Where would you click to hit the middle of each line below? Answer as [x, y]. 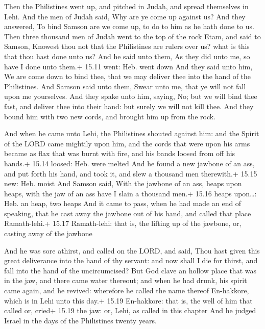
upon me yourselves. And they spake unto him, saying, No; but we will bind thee [131, 96]
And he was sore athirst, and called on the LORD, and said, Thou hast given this [132, 250]
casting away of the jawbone [48, 233]
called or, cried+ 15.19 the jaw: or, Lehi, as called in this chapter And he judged [130, 310]
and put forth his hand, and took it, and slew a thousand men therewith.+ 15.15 [131, 173]
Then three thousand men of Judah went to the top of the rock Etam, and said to [132, 36]
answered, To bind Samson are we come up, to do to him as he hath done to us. [129, 26]
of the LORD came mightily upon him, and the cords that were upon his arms [127, 143]
